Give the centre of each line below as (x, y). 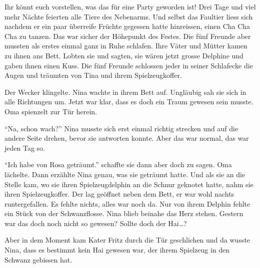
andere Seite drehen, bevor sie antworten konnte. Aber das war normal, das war (127, 138)
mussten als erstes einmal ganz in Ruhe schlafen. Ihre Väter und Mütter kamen (126, 46)
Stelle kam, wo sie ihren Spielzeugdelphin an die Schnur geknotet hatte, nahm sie (129, 184)
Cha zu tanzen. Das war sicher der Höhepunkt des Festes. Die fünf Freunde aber (128, 36)
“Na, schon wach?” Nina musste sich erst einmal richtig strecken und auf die (121, 128)
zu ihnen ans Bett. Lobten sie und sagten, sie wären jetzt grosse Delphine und (124, 55)
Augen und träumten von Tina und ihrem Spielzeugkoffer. (93, 75)
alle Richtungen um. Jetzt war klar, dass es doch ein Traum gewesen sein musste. (129, 102)
